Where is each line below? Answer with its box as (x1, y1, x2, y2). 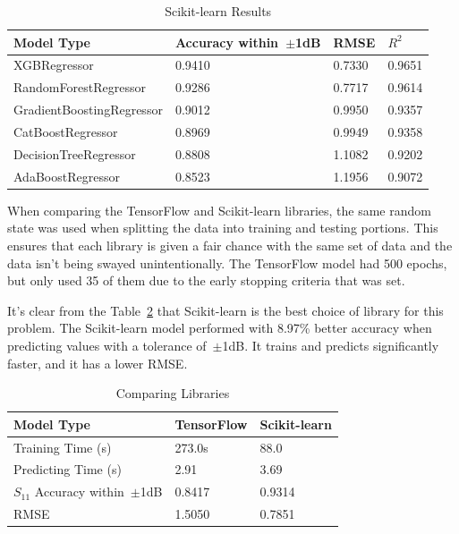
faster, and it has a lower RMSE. (7, 353, 188, 372)
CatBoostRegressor (13, 122, 118, 140)
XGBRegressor (13, 55, 94, 74)
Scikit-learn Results (165, 2, 272, 20)
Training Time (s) (13, 437, 112, 456)
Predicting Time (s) (13, 460, 122, 479)
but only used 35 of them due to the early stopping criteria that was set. (7, 271, 405, 290)
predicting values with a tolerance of (7, 335, 207, 354)
